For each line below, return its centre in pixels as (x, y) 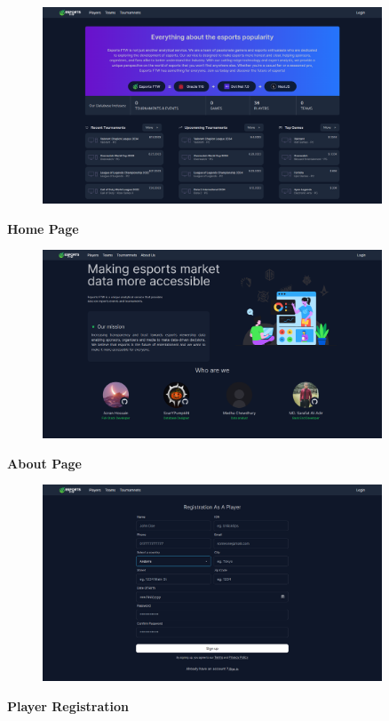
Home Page (43, 228)
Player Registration (68, 705)
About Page (44, 463)
